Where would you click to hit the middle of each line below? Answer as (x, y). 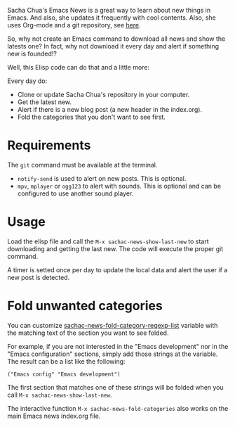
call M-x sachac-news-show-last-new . (60, 395)
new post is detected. (39, 277)
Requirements (49, 145)
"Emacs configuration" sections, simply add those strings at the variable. (113, 354)
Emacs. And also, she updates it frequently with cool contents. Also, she (112, 18)
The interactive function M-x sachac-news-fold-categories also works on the (118, 408)
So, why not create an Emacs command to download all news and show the (116, 39)
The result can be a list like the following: (66, 361)
